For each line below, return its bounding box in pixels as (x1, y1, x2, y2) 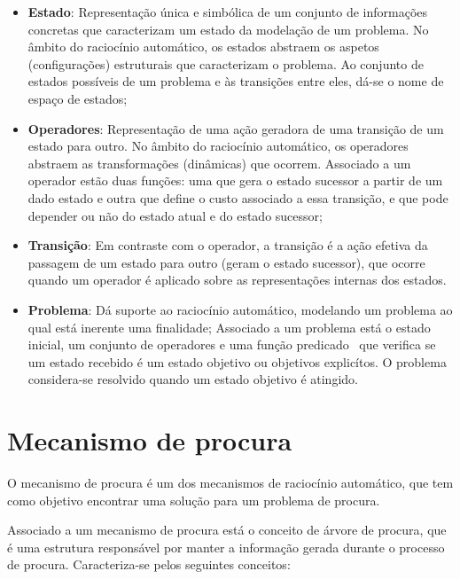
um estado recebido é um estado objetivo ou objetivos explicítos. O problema (27, 352, 447, 371)
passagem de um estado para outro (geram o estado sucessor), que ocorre (27, 253, 425, 271)
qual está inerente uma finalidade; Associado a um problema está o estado (27, 317, 431, 336)
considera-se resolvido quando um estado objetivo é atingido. (27, 370, 358, 388)
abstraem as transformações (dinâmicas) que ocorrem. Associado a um (27, 153, 411, 172)
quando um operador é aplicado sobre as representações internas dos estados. (27, 270, 447, 289)
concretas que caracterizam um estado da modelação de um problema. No (27, 20, 429, 38)
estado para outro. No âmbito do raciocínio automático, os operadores (27, 137, 409, 155)
